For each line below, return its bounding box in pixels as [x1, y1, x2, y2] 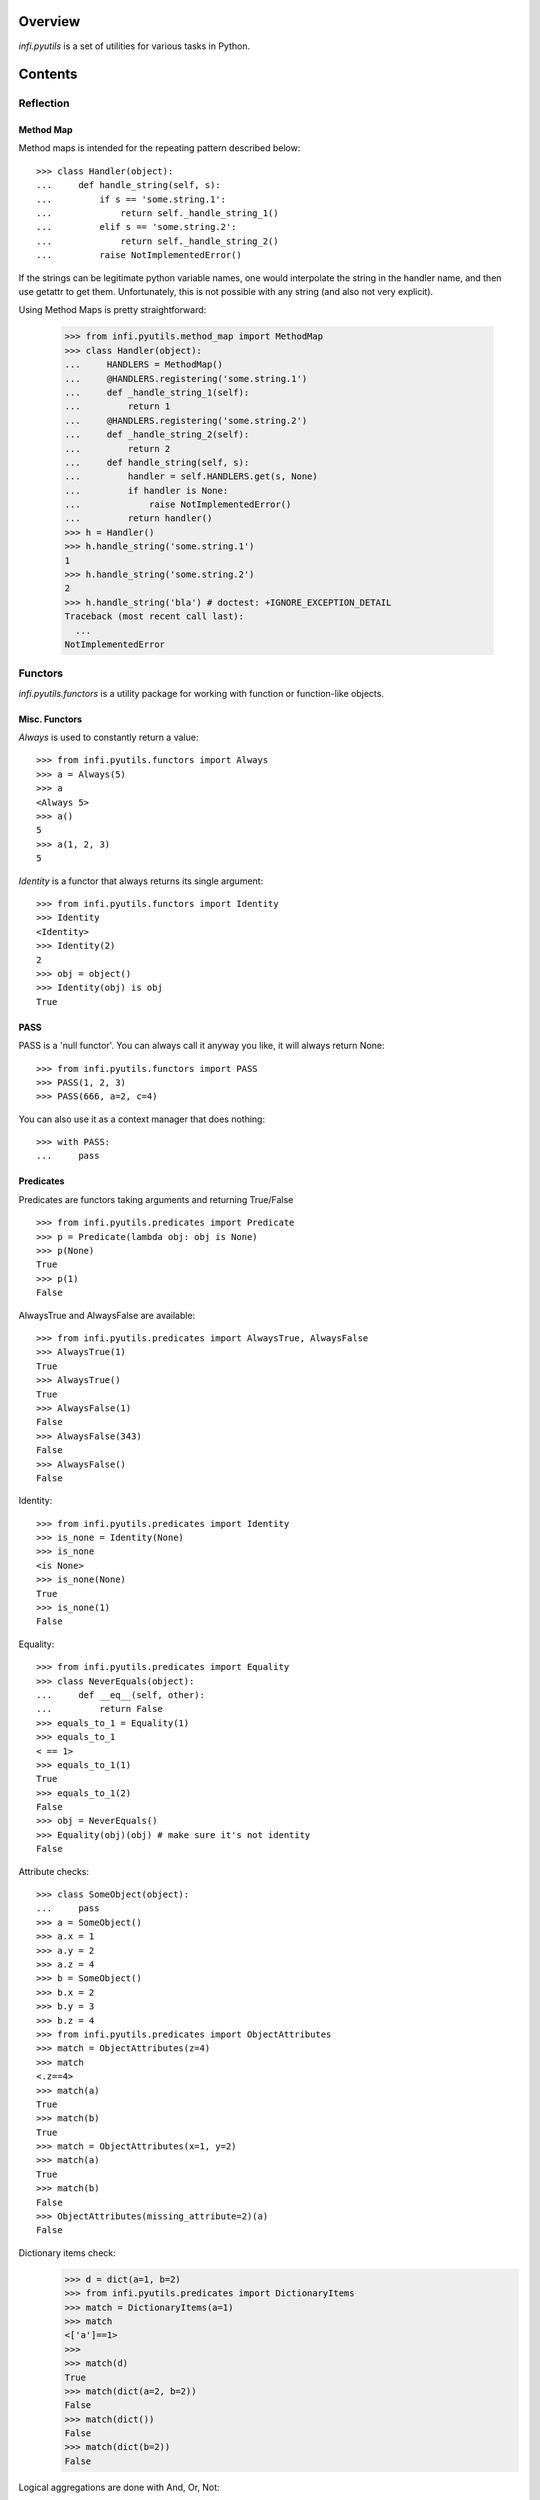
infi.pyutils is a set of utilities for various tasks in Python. [18, 40, 250, 52]
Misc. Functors [18, 713, 83, 725]
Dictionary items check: [18, 2246, 117, 2259]
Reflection [18, 96, 70, 110]
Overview [18, 13, 81, 30]
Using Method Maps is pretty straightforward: [18, 304, 207, 316]
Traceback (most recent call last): [64, 611, 245, 622]
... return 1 [64, 401, 171, 412]
